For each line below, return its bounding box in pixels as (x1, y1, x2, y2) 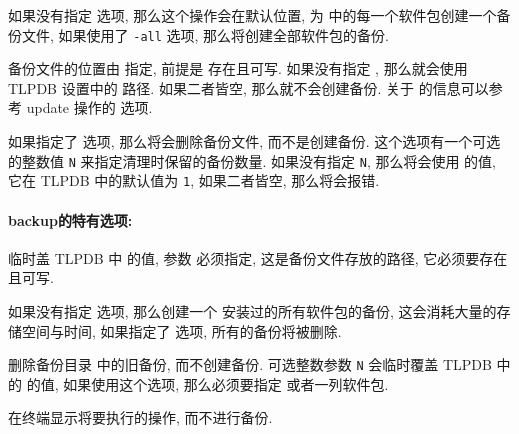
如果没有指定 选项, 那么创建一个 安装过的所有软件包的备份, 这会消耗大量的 (8, 300, 497, 321)
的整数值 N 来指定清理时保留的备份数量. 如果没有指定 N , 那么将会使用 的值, (8, 150, 497, 171)
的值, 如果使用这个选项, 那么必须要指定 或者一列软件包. (26, 373, 389, 394)
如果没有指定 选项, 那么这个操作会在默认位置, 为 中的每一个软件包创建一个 (8, 5, 497, 25)
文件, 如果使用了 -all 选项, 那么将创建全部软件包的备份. (21, 24, 389, 45)
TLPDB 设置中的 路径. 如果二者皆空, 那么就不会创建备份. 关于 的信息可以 (8, 77, 489, 98)
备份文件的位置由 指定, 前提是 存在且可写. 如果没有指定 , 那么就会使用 (8, 58, 468, 79)
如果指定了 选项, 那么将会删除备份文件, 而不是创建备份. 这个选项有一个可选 (8, 131, 501, 152)
